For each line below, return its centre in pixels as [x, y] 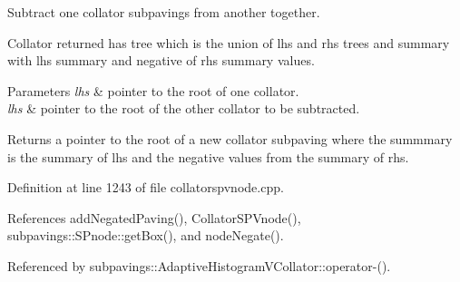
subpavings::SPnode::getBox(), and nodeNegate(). [146, 235]
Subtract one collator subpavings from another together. [164, 12]
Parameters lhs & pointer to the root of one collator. [153, 90]
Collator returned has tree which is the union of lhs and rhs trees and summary [229, 42]
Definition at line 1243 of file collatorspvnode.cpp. [146, 187]
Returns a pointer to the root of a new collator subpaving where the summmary [230, 138]
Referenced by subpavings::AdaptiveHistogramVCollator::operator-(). [199, 265]
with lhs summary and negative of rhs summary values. [161, 60]
